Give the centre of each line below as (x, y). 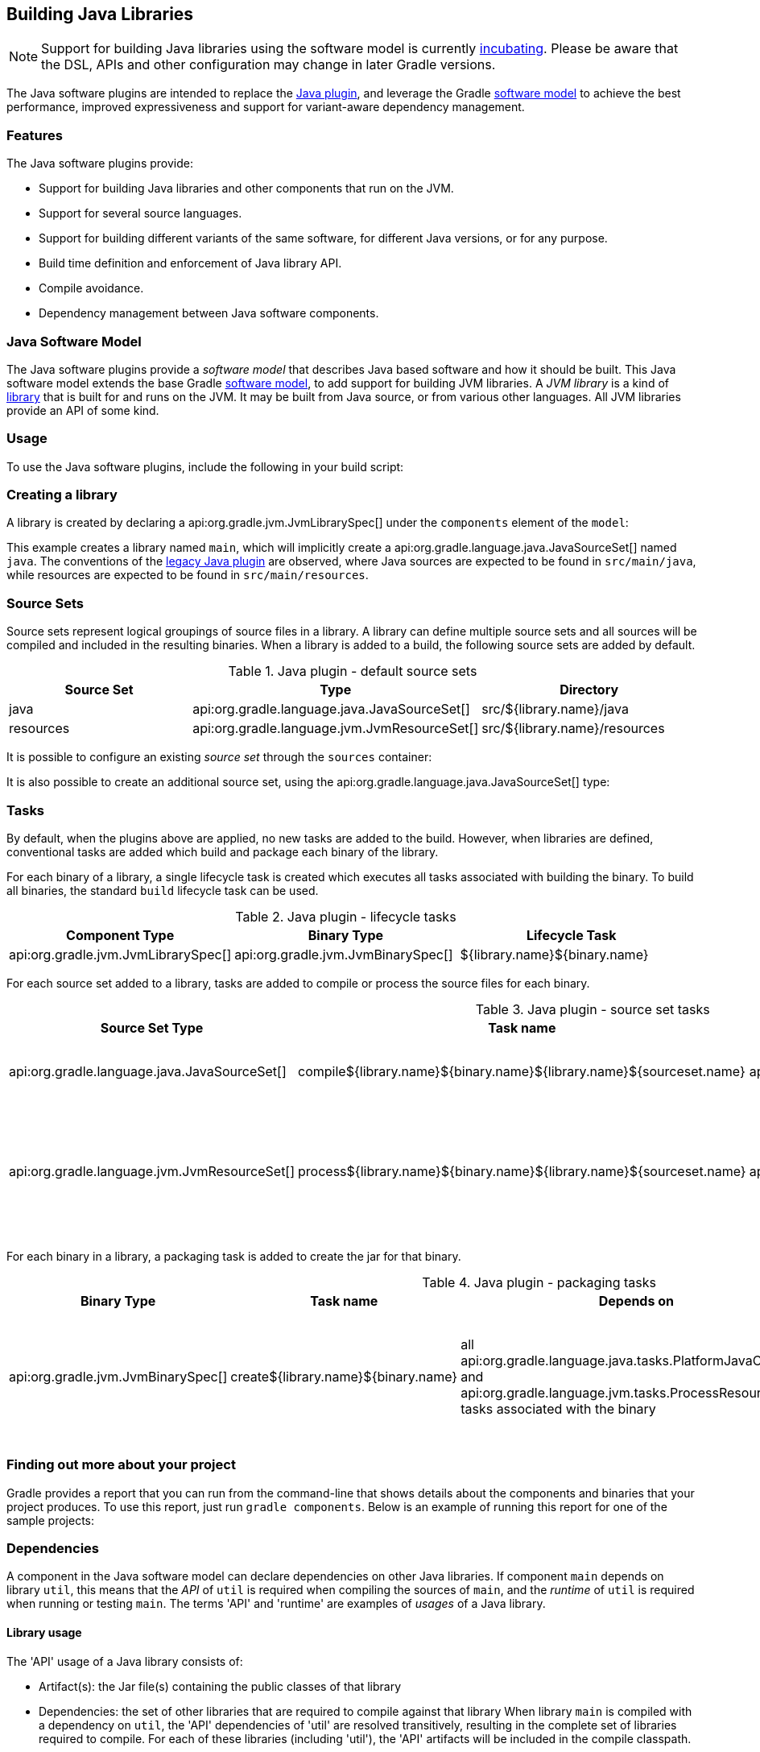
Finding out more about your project (121, 1465)
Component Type (120, 935)
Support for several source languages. (140, 213)
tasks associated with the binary (558, 1408)
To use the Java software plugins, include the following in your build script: (205, 466)
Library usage (44, 1633)
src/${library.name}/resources (573, 729)
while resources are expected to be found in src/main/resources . (188, 575)
